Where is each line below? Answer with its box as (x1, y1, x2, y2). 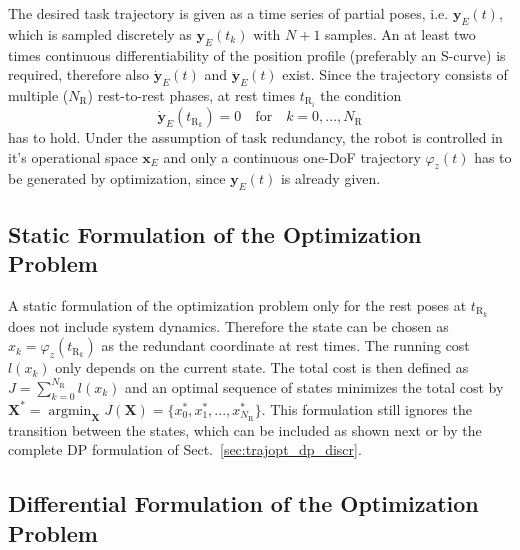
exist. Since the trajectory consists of (282, 64, 508, 85)
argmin (48, 403, 92, 418)
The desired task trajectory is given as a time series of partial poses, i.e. (8, 3, 449, 23)
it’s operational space (8, 146, 138, 167)
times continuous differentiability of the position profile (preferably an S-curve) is (8, 44, 506, 65)
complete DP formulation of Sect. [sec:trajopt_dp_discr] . (8, 439, 362, 460)
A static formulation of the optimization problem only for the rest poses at (8, 294, 467, 315)
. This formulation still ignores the (261, 398, 472, 419)
